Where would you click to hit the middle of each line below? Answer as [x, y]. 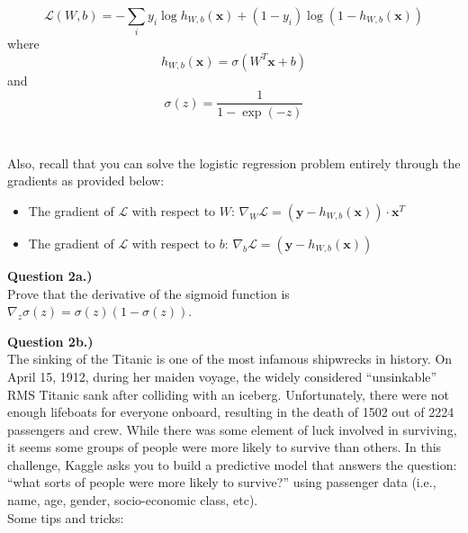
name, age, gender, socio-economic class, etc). [133, 500]
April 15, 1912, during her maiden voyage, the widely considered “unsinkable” [222, 376]
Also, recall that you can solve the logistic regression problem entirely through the [234, 163]
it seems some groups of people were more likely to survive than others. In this [225, 447]
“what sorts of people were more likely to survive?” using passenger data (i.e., [222, 482]
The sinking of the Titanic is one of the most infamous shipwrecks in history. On [230, 359]
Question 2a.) [50, 275]
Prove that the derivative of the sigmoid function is [148, 293]
